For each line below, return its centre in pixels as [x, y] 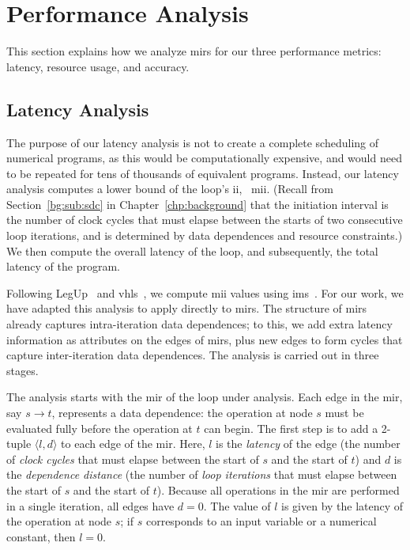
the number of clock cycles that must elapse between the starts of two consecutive [205, 220]
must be [344, 413]
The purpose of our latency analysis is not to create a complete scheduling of [193, 142]
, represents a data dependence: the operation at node [182, 413]
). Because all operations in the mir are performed [278, 489]
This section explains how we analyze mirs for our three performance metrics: [194, 51]
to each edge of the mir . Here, [133, 444]
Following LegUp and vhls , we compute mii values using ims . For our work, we [205, 292]
